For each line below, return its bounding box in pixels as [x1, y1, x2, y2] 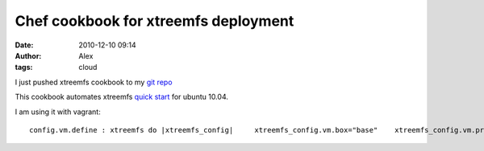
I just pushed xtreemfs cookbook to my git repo [15, 77, 173, 87]
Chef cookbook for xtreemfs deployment [15, 12, 294, 30]
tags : [15, 63, 33, 72]
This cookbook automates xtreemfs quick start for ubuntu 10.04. [15, 92, 229, 102]
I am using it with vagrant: [15, 107, 101, 116]
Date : [15, 40, 34, 50]
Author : [15, 51, 42, 60]
